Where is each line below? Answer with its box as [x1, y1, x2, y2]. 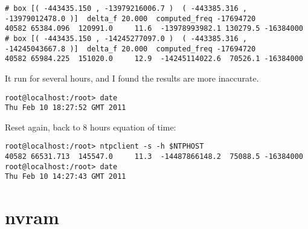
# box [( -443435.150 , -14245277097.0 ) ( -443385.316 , [5, 34, 247, 43]
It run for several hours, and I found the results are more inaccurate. [5, 71, 259, 84]
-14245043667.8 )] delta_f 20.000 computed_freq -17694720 [5, 44, 256, 53]
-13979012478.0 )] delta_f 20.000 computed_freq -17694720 [5, 14, 256, 23]
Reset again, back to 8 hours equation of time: [5, 120, 176, 133]
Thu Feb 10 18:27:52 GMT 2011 [5, 103, 126, 112]
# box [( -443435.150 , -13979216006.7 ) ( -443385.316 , [5, 4, 247, 13]
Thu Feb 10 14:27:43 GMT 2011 [5, 172, 126, 181]
